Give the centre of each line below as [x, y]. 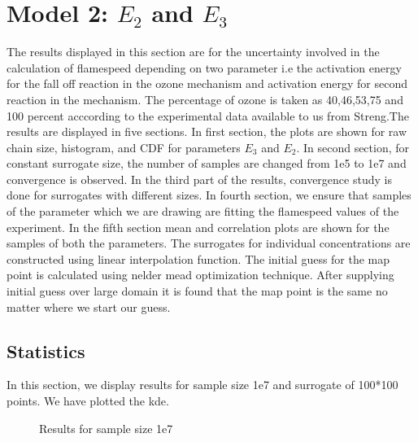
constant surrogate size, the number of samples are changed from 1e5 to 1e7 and [207, 163]
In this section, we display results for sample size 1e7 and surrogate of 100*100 [202, 385]
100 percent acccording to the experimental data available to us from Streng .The [208, 115]
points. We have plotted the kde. [88, 401]
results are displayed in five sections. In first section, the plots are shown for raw [207, 131]
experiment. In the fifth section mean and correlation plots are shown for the [198, 227]
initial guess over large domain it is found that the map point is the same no [197, 291]
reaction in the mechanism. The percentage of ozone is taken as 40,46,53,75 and [205, 99]
